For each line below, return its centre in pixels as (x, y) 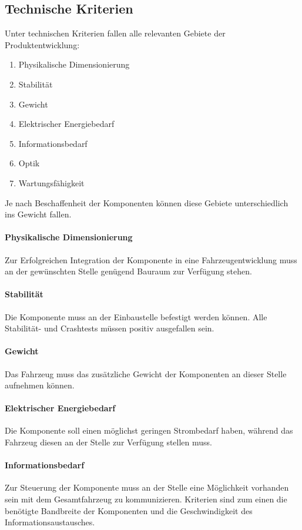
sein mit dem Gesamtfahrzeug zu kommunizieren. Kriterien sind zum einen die (146, 499)
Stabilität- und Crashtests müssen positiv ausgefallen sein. (110, 328)
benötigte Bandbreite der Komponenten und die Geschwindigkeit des (129, 510)
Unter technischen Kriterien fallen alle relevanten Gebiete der (115, 33)
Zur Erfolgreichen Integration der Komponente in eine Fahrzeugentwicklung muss (151, 259)
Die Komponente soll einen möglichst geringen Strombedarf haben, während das (149, 430)
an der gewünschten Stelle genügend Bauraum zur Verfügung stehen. (128, 271)
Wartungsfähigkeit (51, 182)
